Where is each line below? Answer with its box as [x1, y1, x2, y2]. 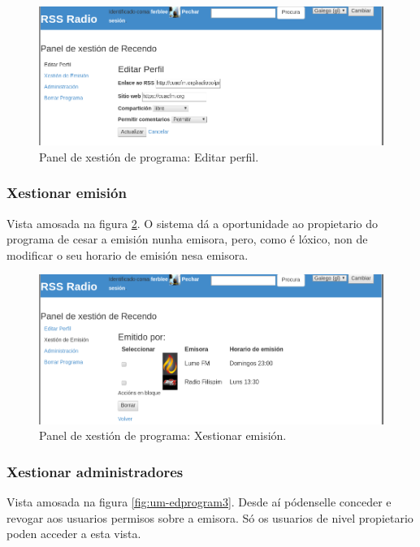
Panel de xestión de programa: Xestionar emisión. [39, 427, 287, 444]
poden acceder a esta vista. [6, 525, 141, 542]
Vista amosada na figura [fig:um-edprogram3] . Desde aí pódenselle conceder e [6, 493, 392, 510]
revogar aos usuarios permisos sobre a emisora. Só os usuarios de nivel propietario [6, 509, 414, 526]
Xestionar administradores [6, 461, 184, 481]
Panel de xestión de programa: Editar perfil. [39, 148, 259, 165]
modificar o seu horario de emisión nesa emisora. [6, 246, 249, 263]
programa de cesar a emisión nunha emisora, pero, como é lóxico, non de [6, 230, 368, 248]
